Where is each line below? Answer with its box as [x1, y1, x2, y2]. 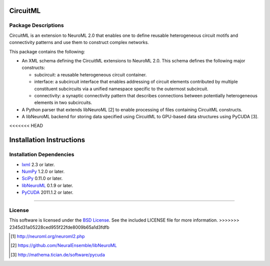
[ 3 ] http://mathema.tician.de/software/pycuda [10, 252, 105, 258]
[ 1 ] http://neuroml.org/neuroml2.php [10, 234, 85, 240]
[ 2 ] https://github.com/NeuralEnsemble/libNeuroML [10, 243, 117, 249]
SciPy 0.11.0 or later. [21, 175, 63, 182]
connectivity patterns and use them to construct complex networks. [9, 39, 149, 45]
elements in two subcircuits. [34, 100, 92, 106]
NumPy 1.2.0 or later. [21, 169, 65, 174]
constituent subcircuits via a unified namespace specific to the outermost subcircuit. [34, 85, 208, 92]
